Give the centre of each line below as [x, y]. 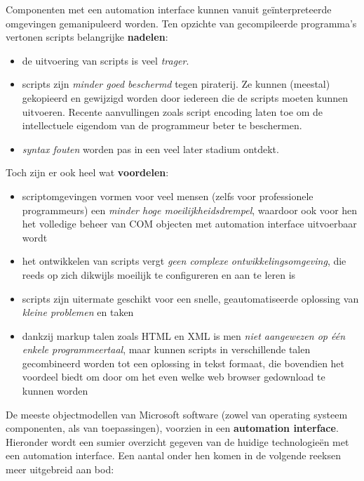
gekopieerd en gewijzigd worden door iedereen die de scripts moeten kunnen [185, 97]
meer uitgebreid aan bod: [60, 469]
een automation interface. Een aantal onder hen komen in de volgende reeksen [173, 455]
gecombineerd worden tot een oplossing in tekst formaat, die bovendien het [183, 363]
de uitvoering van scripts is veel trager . [106, 60]
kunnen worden [55, 391]
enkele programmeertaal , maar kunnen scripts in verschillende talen [166, 349]
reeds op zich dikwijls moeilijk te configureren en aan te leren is [159, 274]
